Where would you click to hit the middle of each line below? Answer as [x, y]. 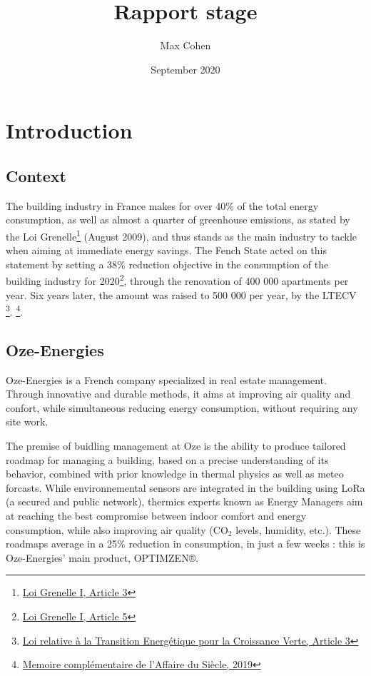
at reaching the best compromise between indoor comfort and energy [156, 515]
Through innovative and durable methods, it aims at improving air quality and [178, 394]
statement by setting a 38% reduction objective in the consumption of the [167, 264]
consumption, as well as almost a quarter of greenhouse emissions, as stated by [178, 220]
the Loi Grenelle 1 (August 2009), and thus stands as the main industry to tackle [182, 235]
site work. [27, 422]
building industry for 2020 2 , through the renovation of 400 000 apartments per [177, 279]
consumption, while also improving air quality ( [110, 529]
